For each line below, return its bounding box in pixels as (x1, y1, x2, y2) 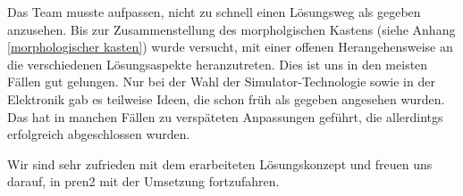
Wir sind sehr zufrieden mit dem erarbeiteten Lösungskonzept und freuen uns (7, 154, 433, 173)
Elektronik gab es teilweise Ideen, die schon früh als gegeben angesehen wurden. (7, 89, 445, 108)
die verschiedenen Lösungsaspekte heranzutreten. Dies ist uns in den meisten (7, 54, 428, 73)
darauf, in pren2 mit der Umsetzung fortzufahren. (7, 172, 280, 191)
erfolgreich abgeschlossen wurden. (7, 125, 190, 143)
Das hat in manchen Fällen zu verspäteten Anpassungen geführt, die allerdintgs (7, 107, 443, 126)
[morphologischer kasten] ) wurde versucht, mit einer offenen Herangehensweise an (7, 37, 453, 56)
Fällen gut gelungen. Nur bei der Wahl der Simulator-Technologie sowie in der (7, 72, 435, 91)
